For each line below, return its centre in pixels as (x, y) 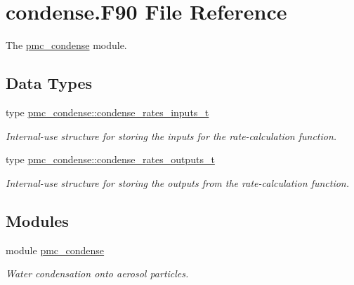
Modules (37, 220)
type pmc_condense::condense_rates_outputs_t (110, 159)
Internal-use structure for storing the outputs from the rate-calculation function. (178, 182)
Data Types (49, 83)
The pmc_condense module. (66, 45)
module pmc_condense (55, 250)
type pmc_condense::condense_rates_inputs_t (107, 112)
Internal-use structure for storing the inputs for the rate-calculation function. (171, 135)
